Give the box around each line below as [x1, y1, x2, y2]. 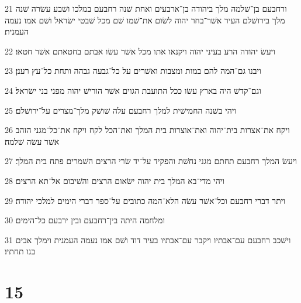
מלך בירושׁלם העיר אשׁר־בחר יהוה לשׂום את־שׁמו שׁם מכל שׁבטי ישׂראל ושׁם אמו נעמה [5, 13, 285, 26]
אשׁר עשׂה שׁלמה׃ [5, 135, 60, 147]
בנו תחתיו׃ [5, 245, 36, 257]
